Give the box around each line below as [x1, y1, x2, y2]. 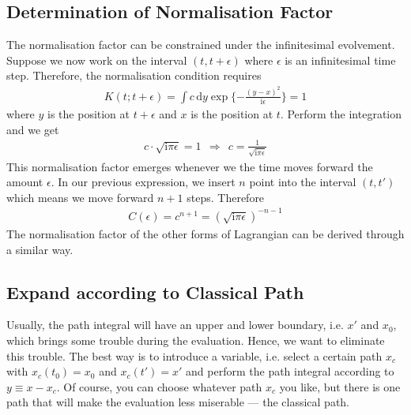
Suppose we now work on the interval [6, 51, 187, 68]
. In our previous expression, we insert [51, 174, 236, 190]
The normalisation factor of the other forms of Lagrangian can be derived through [6, 225, 405, 241]
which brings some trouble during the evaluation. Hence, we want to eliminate [6, 331, 385, 348]
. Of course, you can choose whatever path [56, 378, 262, 394]
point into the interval [249, 174, 356, 190]
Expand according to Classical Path [6, 279, 304, 304]
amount [6, 174, 43, 190]
